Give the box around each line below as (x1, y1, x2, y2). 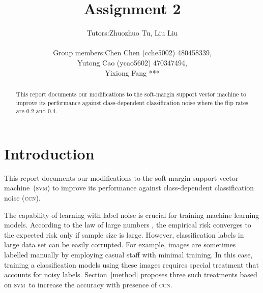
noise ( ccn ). (4, 192, 41, 203)
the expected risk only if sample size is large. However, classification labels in (4, 229, 244, 240)
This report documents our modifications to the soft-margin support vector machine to (16, 89, 246, 98)
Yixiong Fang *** (105, 67, 160, 78)
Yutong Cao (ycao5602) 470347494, (77, 57, 187, 68)
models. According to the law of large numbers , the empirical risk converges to (4, 219, 251, 230)
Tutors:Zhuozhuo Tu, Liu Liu (86, 27, 178, 38)
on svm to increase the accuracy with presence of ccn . (4, 279, 172, 289)
